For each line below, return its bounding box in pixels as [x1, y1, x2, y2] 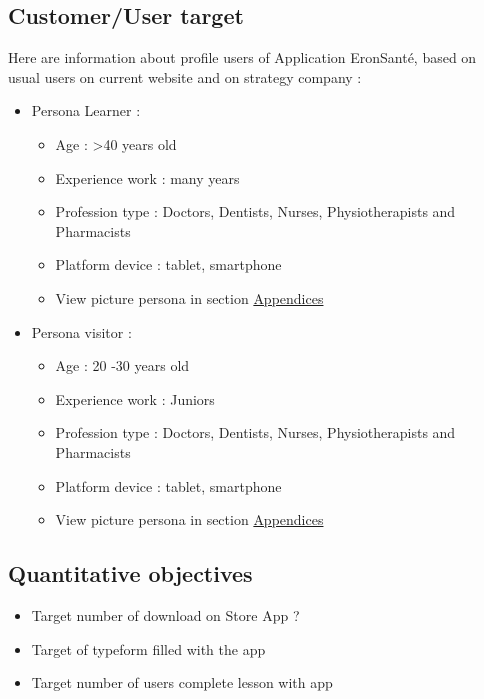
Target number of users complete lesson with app [31, 672, 333, 693]
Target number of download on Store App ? [31, 604, 300, 625]
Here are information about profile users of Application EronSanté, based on [8, 47, 477, 68]
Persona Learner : [31, 100, 141, 121]
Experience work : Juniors [55, 388, 215, 409]
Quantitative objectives [8, 558, 253, 589]
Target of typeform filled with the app [31, 638, 266, 659]
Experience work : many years [55, 167, 240, 188]
